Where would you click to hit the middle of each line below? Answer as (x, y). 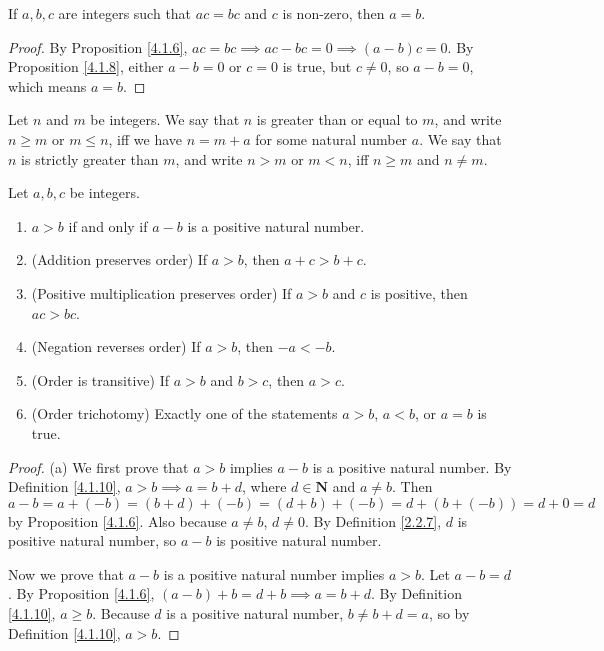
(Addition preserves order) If (119, 259)
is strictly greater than (90, 158)
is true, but (317, 66)
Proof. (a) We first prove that (98, 466)
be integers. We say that (165, 119)
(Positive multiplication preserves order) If (161, 292)
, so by (449, 613)
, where (264, 486)
